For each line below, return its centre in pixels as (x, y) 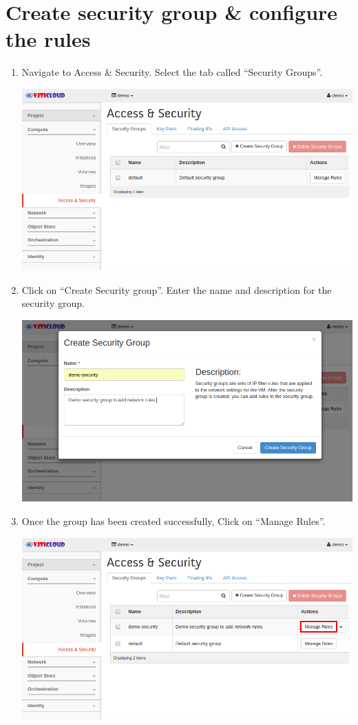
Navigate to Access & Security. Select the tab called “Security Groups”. (172, 72)
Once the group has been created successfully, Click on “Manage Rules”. (173, 521)
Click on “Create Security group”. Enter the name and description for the (177, 289)
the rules (48, 39)
